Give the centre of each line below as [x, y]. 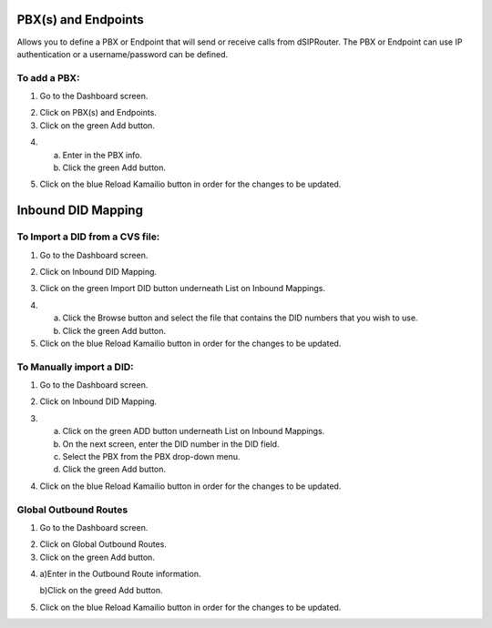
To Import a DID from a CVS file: [88, 237]
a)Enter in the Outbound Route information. [120, 574]
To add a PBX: [48, 77]
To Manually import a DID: [75, 367]
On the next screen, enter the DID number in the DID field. [171, 444]
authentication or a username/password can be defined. [123, 54]
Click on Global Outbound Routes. [103, 544]
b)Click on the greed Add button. [101, 591]
